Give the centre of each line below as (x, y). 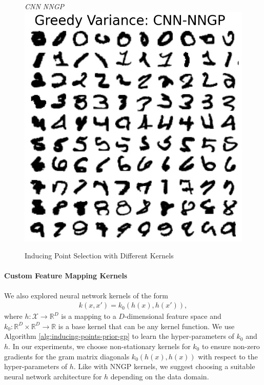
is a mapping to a (89, 316)
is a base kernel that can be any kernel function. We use (146, 326)
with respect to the (228, 356)
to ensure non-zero (231, 346)
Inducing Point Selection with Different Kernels (99, 256)
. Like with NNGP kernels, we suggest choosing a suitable (164, 366)
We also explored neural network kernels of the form (86, 295)
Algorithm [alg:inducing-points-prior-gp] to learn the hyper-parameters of (119, 336)
